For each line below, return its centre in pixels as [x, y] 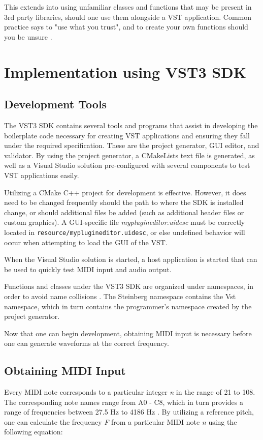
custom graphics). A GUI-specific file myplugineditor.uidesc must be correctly [125, 222]
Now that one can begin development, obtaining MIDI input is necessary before [128, 333]
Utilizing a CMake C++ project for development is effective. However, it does [125, 192]
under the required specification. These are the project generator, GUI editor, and [132, 145]
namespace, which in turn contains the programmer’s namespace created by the [128, 306]
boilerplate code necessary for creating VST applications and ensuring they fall [127, 135]
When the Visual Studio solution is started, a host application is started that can [131, 259]
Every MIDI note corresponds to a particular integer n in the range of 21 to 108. [130, 392]
